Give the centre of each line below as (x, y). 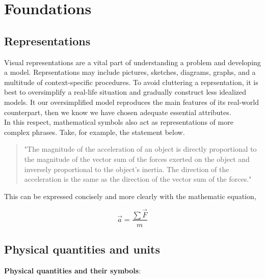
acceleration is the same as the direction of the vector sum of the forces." (138, 179)
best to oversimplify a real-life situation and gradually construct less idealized (125, 92)
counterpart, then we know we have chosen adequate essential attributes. (118, 112)
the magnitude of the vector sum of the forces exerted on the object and (137, 159)
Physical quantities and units (82, 249)
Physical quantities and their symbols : (73, 270)
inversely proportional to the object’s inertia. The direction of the (127, 169)
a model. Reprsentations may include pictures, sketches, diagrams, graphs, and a (130, 72)
